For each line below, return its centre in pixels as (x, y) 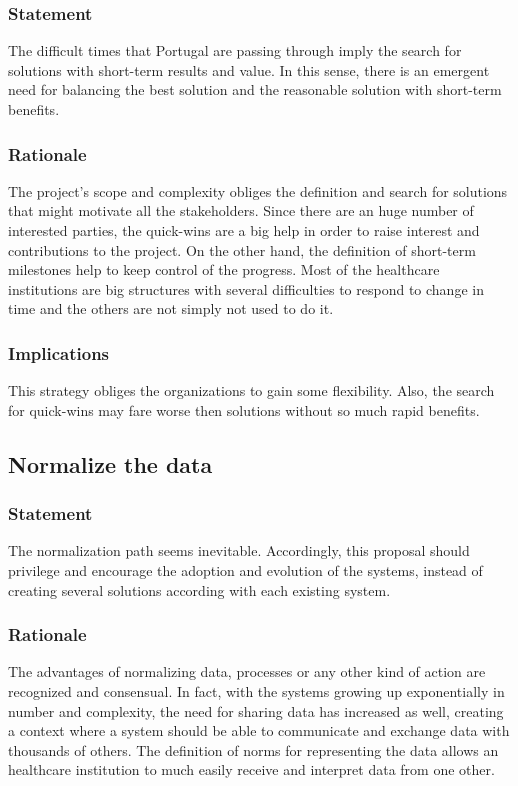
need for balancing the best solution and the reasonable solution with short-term (255, 89)
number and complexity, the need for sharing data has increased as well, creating (256, 710)
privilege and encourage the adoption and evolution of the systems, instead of (245, 569)
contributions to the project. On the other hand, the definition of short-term (242, 249)
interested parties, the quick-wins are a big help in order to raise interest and (244, 230)
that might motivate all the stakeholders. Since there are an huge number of (241, 210)
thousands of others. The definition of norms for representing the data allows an (253, 749)
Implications (59, 352)
